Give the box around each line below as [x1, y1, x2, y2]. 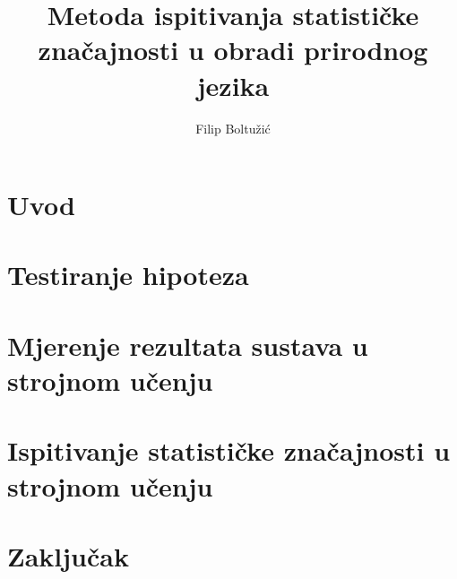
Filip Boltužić [195, 118, 271, 137]
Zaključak [7, 537, 129, 574]
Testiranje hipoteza [7, 256, 249, 293]
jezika [196, 66, 270, 103]
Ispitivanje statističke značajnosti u [7, 432, 451, 469]
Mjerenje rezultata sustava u [7, 326, 368, 363]
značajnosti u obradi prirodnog [38, 31, 428, 68]
